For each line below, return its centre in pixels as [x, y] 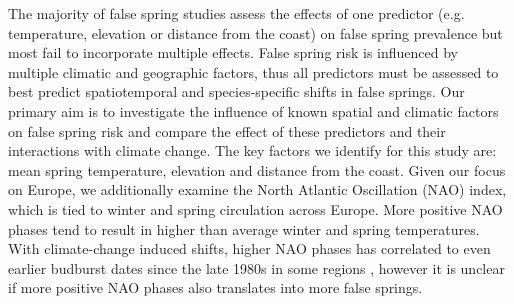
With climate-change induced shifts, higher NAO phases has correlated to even [249, 248]
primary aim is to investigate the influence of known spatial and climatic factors [253, 110]
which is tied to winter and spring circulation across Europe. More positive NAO [255, 208]
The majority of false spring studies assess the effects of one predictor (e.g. [236, 13]
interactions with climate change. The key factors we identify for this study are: [252, 150]
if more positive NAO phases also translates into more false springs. [215, 287]
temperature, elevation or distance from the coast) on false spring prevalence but [255, 32]
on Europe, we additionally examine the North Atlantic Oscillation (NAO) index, [257, 189]
